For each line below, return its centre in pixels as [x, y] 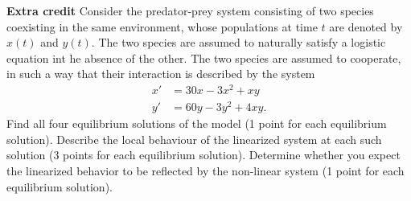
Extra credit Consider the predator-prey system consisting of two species [190, 10]
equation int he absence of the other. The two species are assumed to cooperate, [204, 57]
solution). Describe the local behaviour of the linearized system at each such [194, 139]
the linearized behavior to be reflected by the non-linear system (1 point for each [205, 170]
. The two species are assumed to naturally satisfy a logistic [238, 42]
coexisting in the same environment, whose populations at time [162, 26]
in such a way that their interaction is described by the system [161, 74]
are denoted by [366, 26]
